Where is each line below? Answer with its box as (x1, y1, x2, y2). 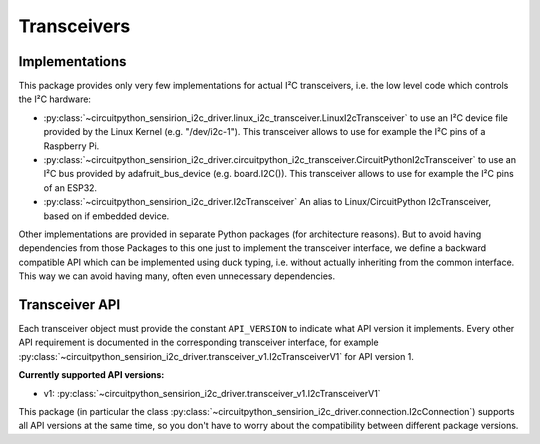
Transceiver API (18, 296, 121, 313)
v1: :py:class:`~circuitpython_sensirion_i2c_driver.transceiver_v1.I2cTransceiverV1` (43, 387, 381, 399)
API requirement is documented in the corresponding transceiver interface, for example (18, 336, 379, 349)
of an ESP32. (43, 181, 98, 194)
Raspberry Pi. (43, 140, 100, 152)
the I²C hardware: (18, 93, 92, 105)
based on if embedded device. (43, 210, 170, 222)
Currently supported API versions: (18, 369, 165, 381)
